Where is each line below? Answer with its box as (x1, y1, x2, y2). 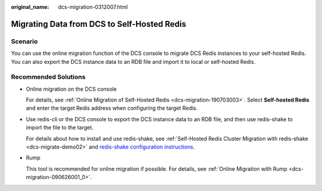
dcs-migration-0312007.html (58, 4, 128, 10)
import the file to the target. (26, 124, 94, 131)
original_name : (11, 4, 49, 10)
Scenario (11, 37, 38, 45)
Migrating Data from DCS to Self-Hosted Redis (11, 19, 187, 29)
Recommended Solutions (11, 73, 86, 81)
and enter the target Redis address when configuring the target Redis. (26, 104, 198, 112)
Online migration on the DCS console (26, 85, 117, 93)
